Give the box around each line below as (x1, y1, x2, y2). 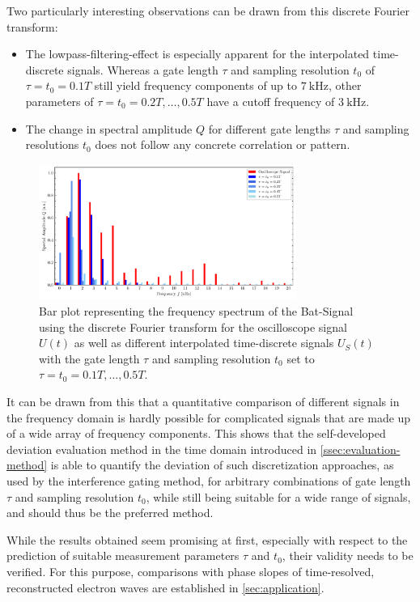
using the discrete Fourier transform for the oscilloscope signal (39, 318, 347, 335)
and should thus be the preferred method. (6, 504, 214, 521)
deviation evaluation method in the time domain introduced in (6, 440, 317, 457)
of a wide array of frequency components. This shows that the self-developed (6, 425, 386, 442)
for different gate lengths (208, 120, 331, 137)
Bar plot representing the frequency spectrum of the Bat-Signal (39, 303, 354, 320)
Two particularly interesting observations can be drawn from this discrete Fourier (6, 2, 409, 19)
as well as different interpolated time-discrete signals (74, 334, 334, 351)
